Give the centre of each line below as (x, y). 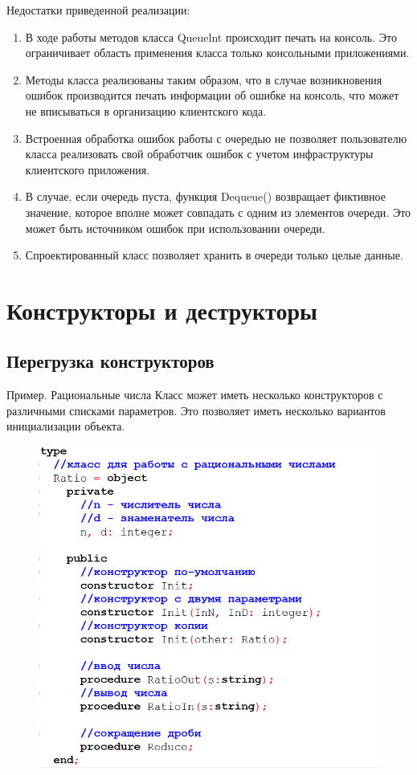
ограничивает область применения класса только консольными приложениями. (217, 53)
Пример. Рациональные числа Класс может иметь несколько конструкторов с (195, 395)
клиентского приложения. (88, 169)
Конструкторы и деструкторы (162, 310)
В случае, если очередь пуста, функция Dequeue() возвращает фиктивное (205, 196)
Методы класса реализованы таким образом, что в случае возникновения (204, 79)
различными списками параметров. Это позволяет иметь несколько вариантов (196, 410)
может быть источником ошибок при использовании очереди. (175, 228)
